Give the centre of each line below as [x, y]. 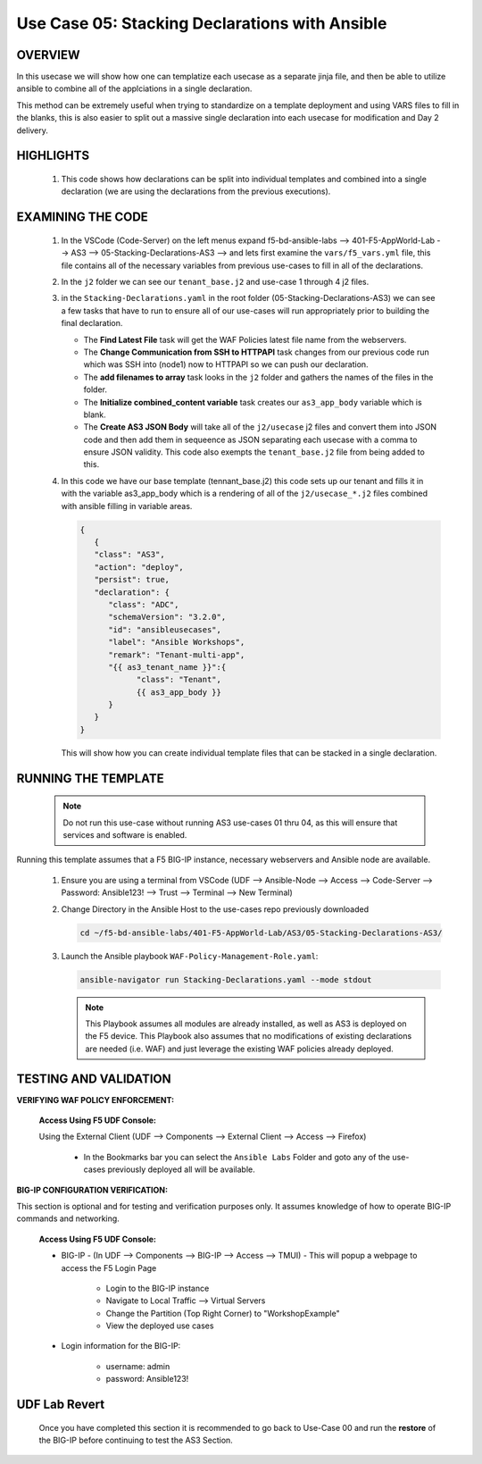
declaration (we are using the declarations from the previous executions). [196, 191]
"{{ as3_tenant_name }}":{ [167, 667]
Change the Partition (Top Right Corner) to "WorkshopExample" [223, 1313]
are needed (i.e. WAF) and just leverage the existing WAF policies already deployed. [240, 1049]
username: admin [138, 1366]
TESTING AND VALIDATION [94, 1079]
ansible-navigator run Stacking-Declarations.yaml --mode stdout [226, 979]
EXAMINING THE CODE [83, 218]
